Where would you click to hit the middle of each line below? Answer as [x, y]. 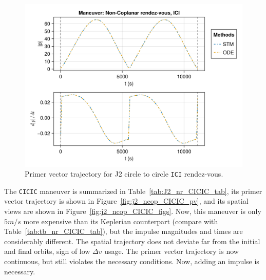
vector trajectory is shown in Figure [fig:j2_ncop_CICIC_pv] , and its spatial [126, 201]
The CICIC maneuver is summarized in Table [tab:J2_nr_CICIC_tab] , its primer [133, 191]
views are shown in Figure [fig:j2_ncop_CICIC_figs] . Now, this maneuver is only [133, 211]
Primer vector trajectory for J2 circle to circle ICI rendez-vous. [124, 174]
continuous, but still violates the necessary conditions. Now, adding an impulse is [132, 261]
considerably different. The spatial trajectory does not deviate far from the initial [132, 241]
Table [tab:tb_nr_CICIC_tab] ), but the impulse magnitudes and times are [123, 231]
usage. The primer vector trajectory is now [172, 251]
